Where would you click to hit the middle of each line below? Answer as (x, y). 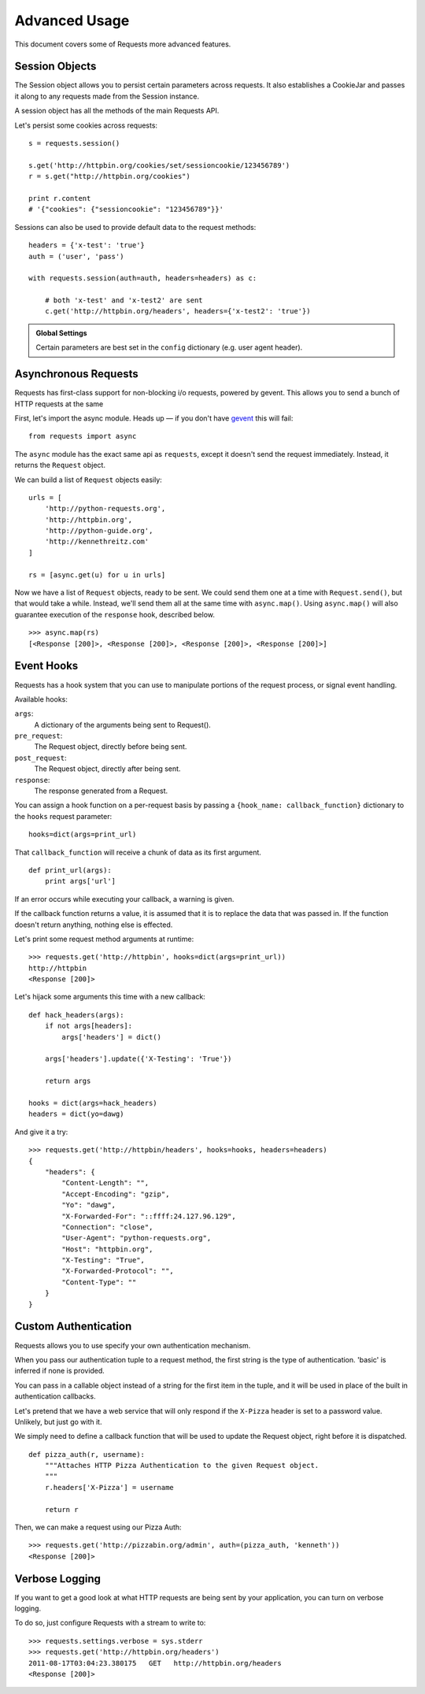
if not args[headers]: (89, 1026)
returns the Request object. (60, 465)
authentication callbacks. (55, 1396)
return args (68, 1081)
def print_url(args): (70, 870)
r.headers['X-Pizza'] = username (109, 1487)
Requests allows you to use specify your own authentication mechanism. (133, 1345)
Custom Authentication (73, 1327)
